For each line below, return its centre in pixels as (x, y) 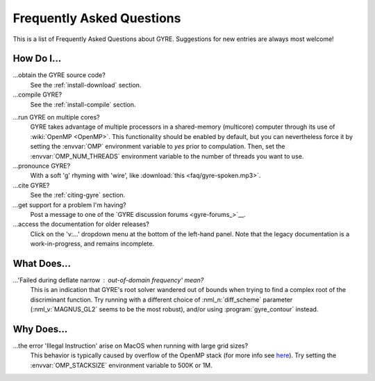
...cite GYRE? (31, 185)
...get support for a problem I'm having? (69, 204)
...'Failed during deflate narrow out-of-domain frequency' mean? (108, 280)
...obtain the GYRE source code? (59, 75)
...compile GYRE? (37, 95)
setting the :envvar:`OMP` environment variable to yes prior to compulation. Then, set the (158, 147)
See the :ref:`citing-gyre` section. (78, 195)
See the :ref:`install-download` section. (86, 85)
